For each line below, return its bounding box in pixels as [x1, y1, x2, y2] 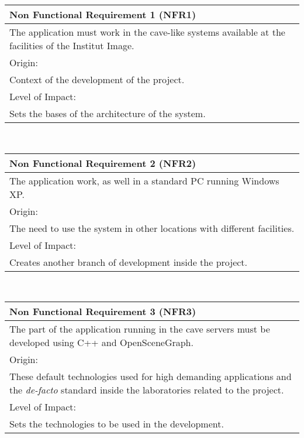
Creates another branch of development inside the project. [9, 255, 248, 269]
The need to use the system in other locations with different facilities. [9, 221, 295, 235]
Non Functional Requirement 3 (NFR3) [9, 304, 196, 319]
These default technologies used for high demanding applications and [9, 369, 292, 384]
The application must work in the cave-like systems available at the [9, 25, 285, 39]
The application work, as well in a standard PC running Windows [9, 173, 279, 187]
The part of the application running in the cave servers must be [9, 322, 270, 336]
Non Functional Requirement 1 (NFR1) [9, 8, 196, 21]
